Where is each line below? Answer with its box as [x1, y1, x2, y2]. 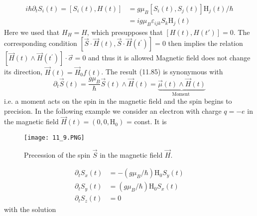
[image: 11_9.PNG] [24, 134, 85, 141]
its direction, [4, 66, 43, 77]
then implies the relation [168, 38, 243, 48]
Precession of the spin [24, 149, 91, 160]
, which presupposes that [87, 26, 163, 37]
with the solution [4, 204, 56, 214]
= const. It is [126, 116, 167, 127]
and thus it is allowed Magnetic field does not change [88, 52, 251, 63]
